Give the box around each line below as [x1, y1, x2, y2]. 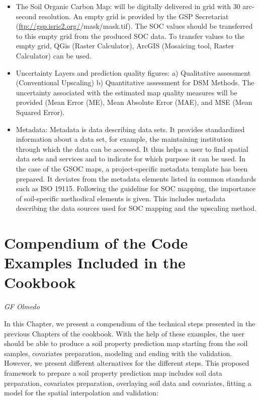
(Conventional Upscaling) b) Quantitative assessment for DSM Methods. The [16, 77, 254, 88]
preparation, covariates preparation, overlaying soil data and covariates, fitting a [4, 377, 251, 388]
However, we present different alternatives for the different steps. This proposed [4, 358, 249, 368]
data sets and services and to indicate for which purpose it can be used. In [16, 153, 246, 164]
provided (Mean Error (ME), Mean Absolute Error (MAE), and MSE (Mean [16, 97, 252, 107]
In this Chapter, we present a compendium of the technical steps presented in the [4, 318, 255, 328]
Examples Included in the [4, 252, 186, 273]
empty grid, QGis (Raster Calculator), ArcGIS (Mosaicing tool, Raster [16, 40, 234, 51]
